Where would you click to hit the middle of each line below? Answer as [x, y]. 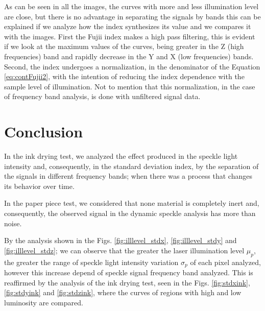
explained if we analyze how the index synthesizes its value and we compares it [128, 26]
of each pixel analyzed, [225, 262]
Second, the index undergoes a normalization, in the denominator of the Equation [132, 66]
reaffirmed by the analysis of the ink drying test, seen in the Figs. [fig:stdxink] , [127, 282]
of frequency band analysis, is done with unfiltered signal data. [102, 96]
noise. [13, 223]
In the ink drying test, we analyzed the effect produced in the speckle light [121, 156]
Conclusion [44, 131]
